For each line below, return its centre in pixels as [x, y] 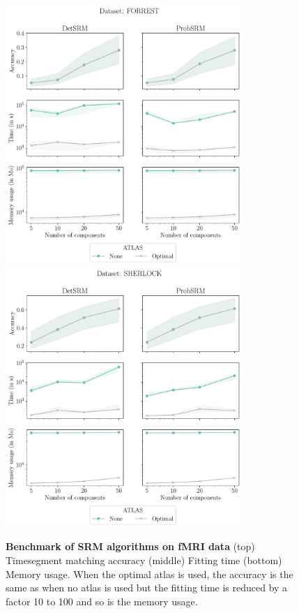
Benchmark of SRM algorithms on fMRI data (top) [130, 546]
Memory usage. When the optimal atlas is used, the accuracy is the [149, 574]
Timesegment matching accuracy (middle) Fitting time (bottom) [144, 560]
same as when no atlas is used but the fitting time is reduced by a [147, 588]
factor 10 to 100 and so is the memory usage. [102, 601]
